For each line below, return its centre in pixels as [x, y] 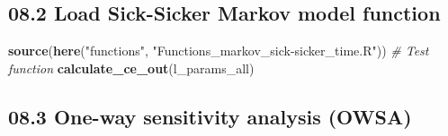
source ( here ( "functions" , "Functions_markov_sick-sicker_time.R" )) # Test [219, 51]
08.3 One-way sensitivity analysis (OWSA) [210, 116]
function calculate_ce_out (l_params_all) [131, 68]
